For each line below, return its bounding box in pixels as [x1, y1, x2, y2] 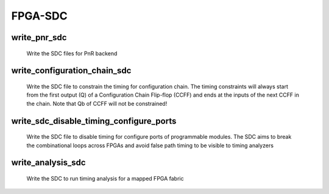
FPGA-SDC [11, 9, 68, 23]
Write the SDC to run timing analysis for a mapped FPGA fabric [26, 175, 184, 182]
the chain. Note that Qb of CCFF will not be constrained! [26, 100, 168, 107]
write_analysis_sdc [11, 158, 86, 168]
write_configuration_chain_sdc [11, 66, 132, 76]
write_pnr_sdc [11, 32, 67, 43]
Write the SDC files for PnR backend [26, 49, 118, 57]
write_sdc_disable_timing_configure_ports [11, 116, 177, 126]
